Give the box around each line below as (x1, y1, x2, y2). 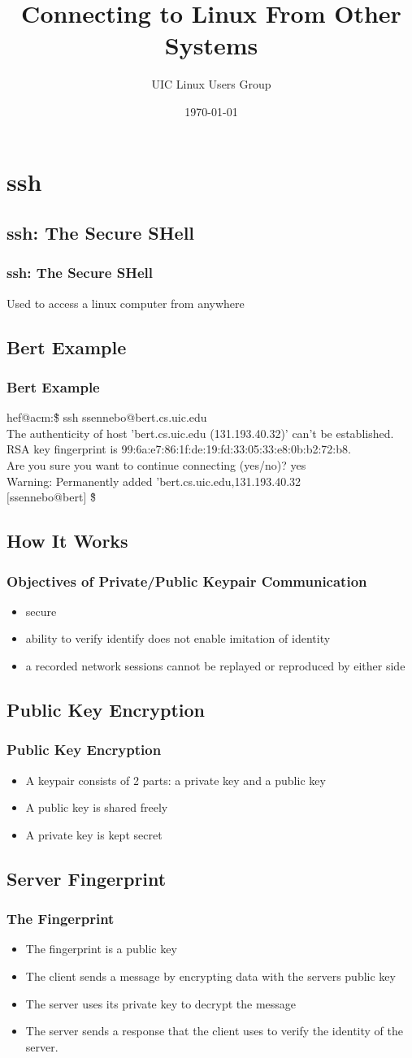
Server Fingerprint (7, 865, 167, 891)
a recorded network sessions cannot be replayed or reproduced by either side (25, 657, 405, 674)
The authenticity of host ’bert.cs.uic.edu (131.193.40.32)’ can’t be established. (7, 424, 394, 441)
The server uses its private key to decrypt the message (25, 995, 297, 1012)
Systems (164, 28, 258, 62)
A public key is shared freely (25, 799, 168, 816)
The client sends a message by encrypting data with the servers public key (25, 968, 396, 984)
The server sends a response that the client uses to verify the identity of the (25, 1022, 403, 1039)
